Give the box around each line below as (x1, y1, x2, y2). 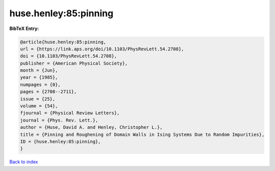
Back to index (9, 159, 38, 165)
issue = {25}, (20, 96, 56, 102)
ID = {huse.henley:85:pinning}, (20, 139, 101, 145)
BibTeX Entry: (9, 25, 39, 32)
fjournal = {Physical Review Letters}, (20, 110, 120, 116)
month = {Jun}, (20, 68, 58, 73)
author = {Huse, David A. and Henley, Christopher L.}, (20, 125, 163, 130)
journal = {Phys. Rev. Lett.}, (20, 117, 99, 123)
